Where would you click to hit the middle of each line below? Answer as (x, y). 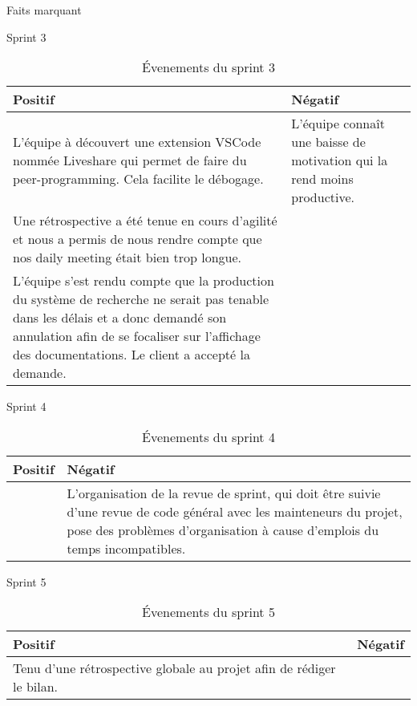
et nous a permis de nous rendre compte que (138, 239)
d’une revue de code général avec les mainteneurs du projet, (235, 511)
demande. (40, 373)
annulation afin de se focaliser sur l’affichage (137, 336)
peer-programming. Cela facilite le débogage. (138, 179)
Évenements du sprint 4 (208, 436)
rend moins (322, 179)
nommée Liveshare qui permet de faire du (130, 160)
